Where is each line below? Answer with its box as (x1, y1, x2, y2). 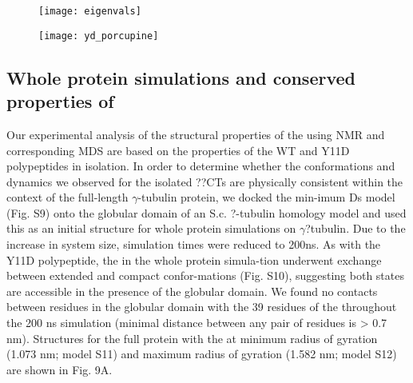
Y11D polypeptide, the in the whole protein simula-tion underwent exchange (6, 251, 382, 268)
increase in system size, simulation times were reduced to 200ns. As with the (6, 236, 381, 253)
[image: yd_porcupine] (38, 30, 159, 42)
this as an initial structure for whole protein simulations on (6, 220, 296, 237)
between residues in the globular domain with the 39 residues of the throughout (6, 298, 397, 315)
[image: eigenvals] (38, 6, 141, 17)
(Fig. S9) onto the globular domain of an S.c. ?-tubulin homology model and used (6, 204, 407, 221)
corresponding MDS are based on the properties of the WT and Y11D (6, 142, 350, 158)
